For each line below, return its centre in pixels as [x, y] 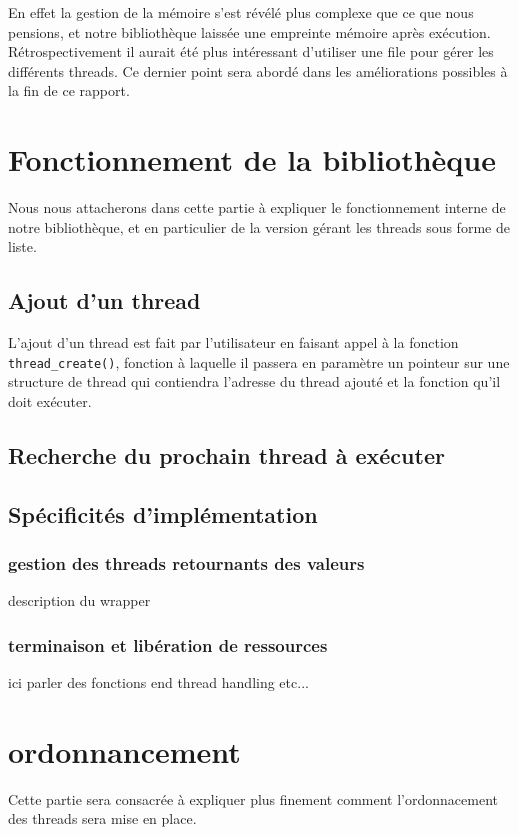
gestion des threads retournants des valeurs [186, 563]
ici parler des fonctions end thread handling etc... [158, 682]
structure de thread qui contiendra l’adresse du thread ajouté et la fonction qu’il [254, 381]
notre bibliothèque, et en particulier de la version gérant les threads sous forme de [259, 226]
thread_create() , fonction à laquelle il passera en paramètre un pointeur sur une [259, 361]
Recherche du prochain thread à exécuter [226, 454]
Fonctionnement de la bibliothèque [252, 159]
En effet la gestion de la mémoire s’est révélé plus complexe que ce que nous [241, 12]
